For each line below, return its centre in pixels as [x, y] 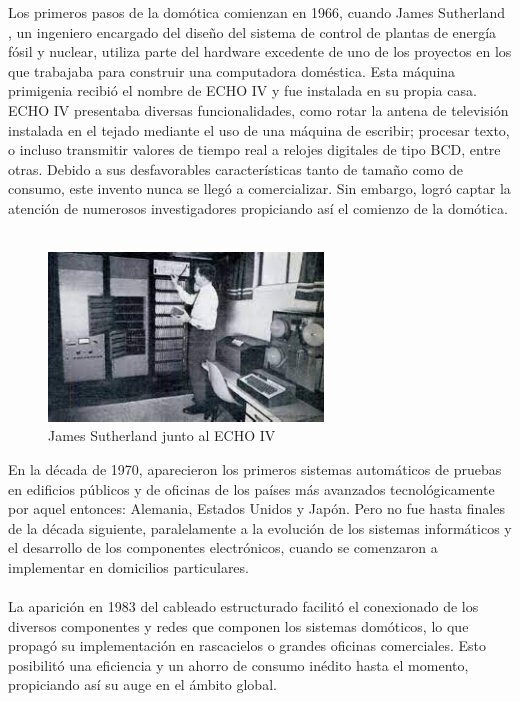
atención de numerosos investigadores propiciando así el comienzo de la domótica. [258, 207]
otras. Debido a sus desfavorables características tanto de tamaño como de [236, 168]
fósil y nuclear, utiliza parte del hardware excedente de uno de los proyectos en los [260, 51]
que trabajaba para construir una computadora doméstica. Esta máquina [232, 70]
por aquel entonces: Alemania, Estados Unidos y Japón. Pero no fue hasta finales [256, 508]
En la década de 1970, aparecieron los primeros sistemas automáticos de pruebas [255, 468]
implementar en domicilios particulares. [128, 566]
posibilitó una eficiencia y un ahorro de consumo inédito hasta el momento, [238, 664]
